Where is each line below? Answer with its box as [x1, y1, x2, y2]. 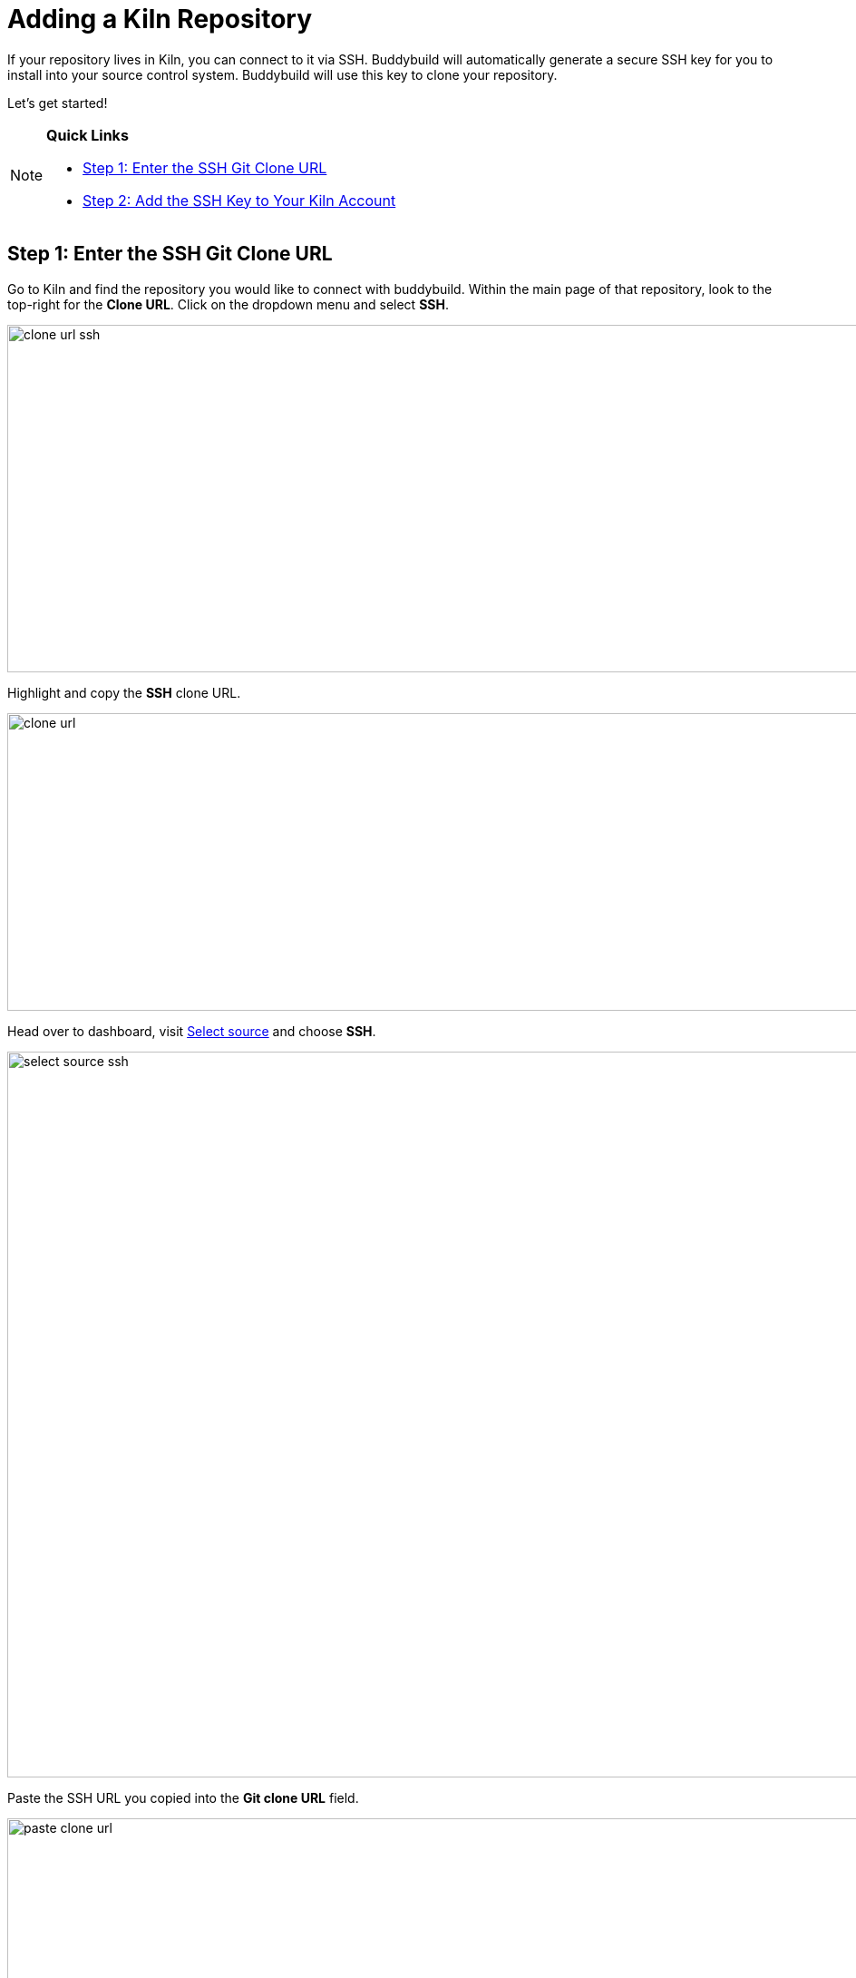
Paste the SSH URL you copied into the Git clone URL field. [7, 1789, 359, 1806]
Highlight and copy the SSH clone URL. [7, 684, 241, 700]
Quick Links [46, 125, 129, 144]
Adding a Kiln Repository [7, 4, 313, 34]
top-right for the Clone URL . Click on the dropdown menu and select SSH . [7, 296, 449, 312]
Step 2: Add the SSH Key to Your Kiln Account [83, 191, 396, 210]
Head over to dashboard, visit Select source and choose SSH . [7, 1023, 376, 1039]
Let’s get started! [7, 94, 108, 111]
